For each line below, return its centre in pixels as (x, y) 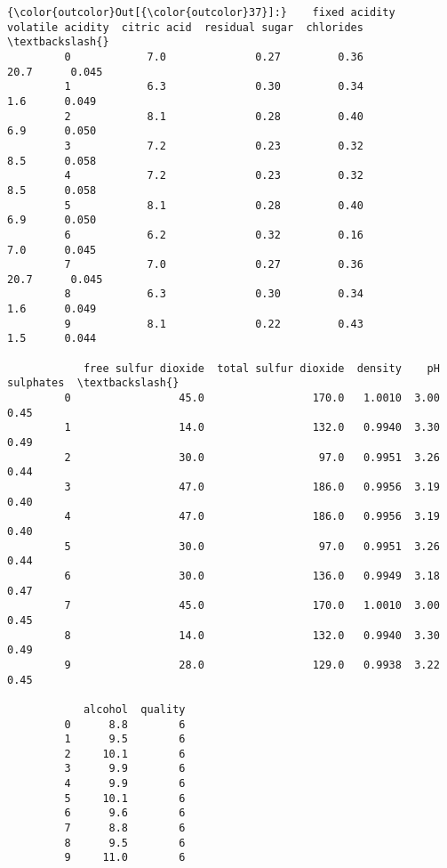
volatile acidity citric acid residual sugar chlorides (185, 27)
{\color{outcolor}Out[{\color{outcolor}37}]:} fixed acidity (201, 12)
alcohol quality (134, 709)
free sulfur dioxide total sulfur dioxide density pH (261, 368)
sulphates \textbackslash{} (93, 383)
